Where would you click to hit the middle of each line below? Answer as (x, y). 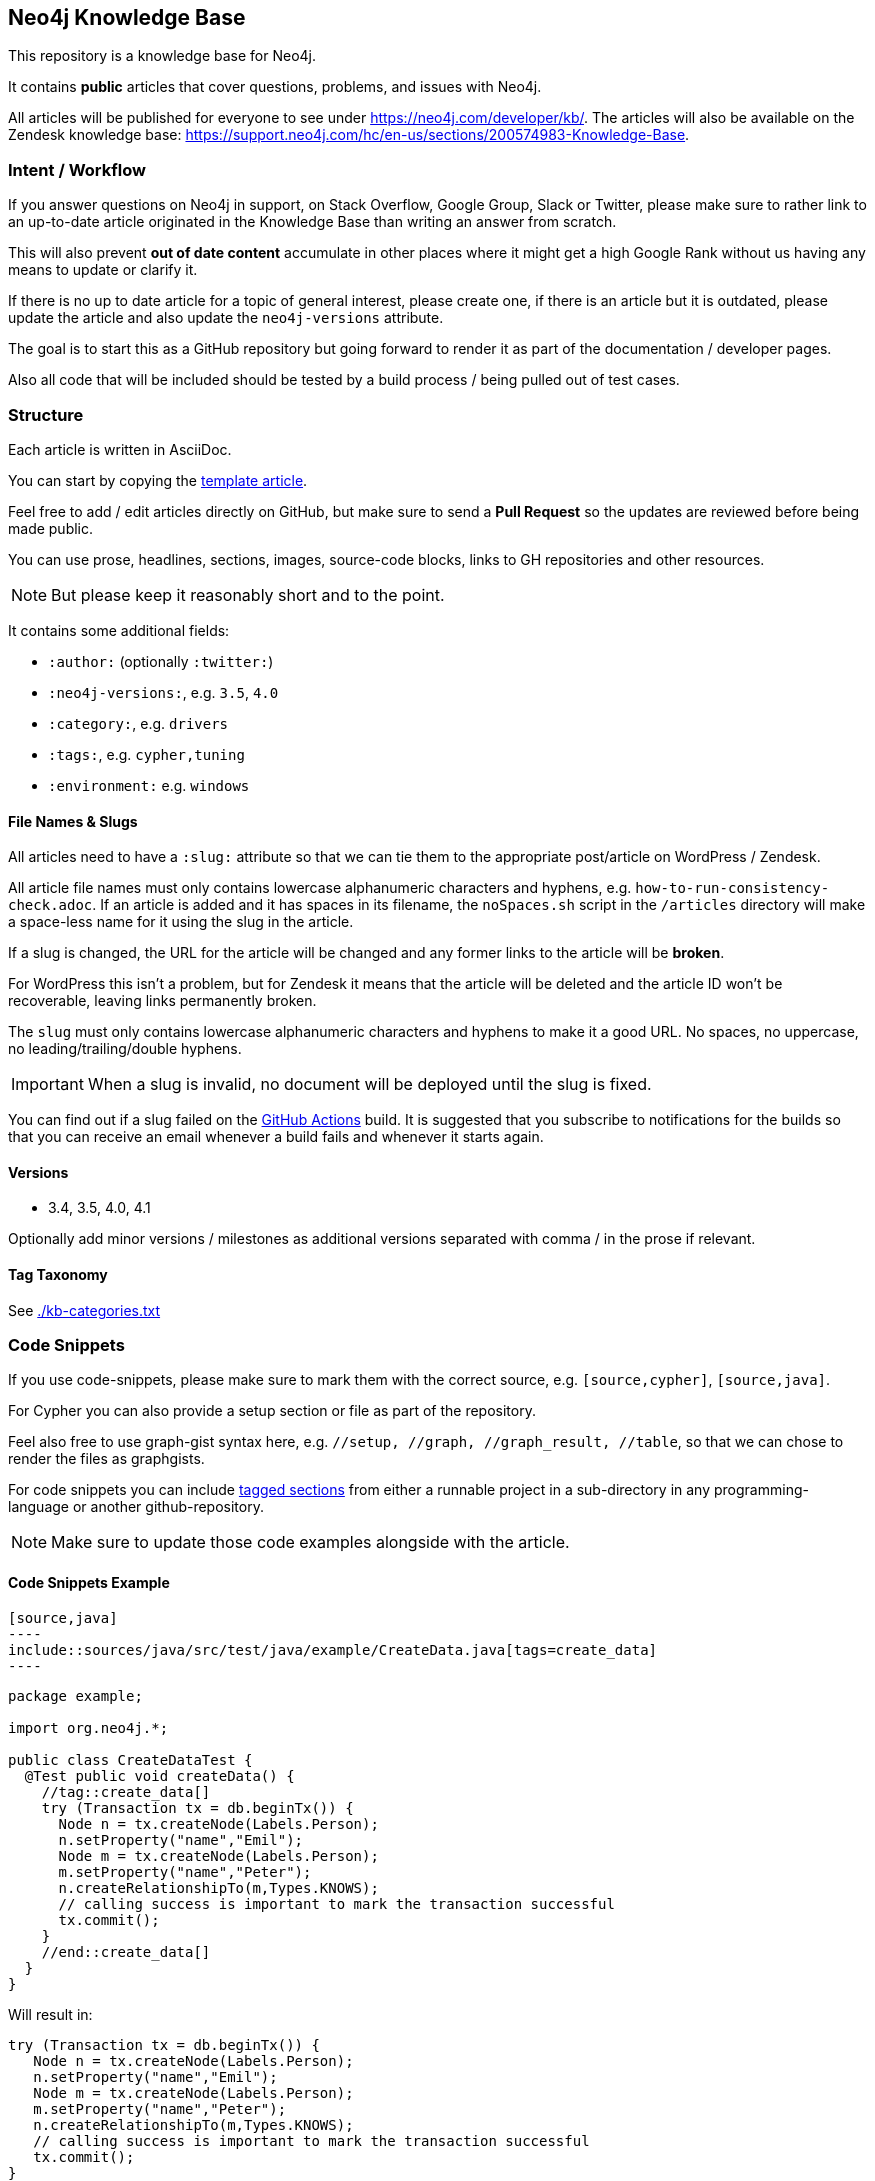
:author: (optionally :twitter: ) (161, 661)
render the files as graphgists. (106, 1459)
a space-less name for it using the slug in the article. (181, 922)
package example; (75, 1695)
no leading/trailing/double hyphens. (125, 1049)
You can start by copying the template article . (158, 480)
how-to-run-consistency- (732, 888)
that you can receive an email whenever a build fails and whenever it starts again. (276, 1137)
